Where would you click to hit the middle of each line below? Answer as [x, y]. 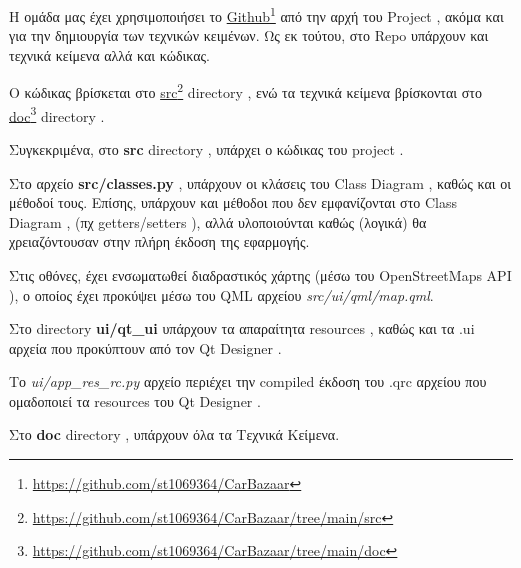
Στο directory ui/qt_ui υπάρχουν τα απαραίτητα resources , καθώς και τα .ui [242, 328]
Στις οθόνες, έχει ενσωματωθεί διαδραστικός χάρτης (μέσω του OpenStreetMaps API [260, 274]
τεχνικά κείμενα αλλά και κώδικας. [109, 54]
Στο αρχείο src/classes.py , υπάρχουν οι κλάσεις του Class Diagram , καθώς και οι [260, 182]
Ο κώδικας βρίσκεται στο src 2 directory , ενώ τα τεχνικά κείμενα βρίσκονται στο [245, 91]
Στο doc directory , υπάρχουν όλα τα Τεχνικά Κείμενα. [174, 434]
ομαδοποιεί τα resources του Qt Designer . [135, 400]
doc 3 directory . [57, 114]
